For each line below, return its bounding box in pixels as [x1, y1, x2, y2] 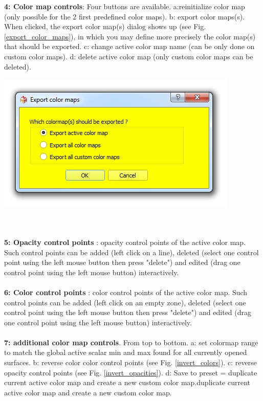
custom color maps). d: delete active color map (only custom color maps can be [4, 51, 253, 61]
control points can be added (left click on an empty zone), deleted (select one [4, 297, 246, 307]
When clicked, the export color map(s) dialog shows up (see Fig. [4, 21, 206, 32]
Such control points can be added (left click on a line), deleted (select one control [4, 247, 259, 257]
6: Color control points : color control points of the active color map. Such [4, 286, 248, 297]
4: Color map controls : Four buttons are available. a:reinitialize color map [4, 1, 245, 11]
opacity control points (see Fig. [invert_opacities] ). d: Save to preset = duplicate [4, 367, 257, 377]
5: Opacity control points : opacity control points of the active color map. [4, 236, 246, 247]
